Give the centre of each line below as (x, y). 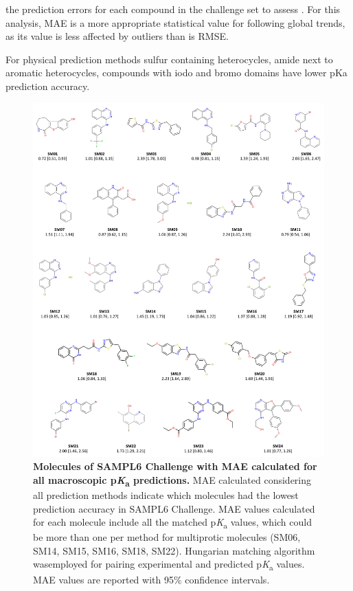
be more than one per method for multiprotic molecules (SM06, (167, 537)
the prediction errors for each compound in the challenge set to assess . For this (173, 9)
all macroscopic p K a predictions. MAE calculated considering (172, 480)
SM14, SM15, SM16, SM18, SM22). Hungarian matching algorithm (174, 550)
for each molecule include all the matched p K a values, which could (172, 523)
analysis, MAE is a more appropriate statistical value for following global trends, (175, 22)
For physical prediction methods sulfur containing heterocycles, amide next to (169, 59)
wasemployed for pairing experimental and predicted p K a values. (169, 565)
